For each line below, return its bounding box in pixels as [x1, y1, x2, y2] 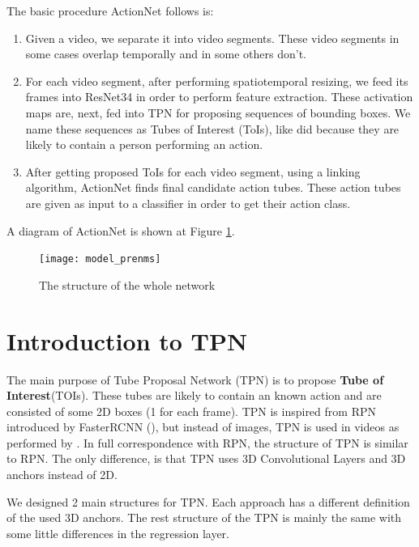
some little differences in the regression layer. [6, 524, 229, 541]
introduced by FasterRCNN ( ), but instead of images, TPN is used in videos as [6, 418, 400, 435]
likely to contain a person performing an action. [25, 136, 263, 153]
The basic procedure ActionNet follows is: [6, 2, 214, 19]
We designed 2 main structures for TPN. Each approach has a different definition [6, 493, 410, 510]
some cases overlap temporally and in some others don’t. [25, 45, 306, 62]
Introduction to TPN [6, 324, 248, 357]
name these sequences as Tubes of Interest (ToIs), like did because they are [25, 120, 400, 137]
